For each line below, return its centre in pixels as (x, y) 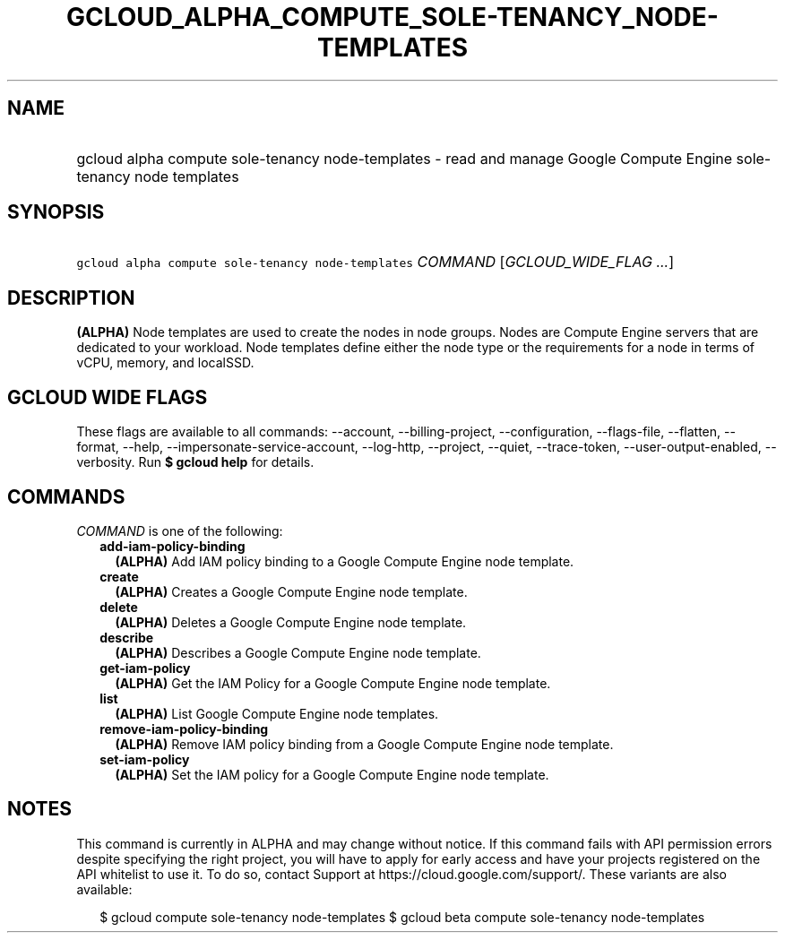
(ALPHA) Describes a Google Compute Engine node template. (298, 652)
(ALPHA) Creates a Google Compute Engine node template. (291, 591)
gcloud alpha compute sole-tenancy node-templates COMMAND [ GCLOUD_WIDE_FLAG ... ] (375, 262)
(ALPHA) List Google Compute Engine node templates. (277, 713)
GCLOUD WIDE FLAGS (108, 397)
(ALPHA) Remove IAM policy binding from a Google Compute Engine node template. (364, 744)
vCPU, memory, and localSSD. (165, 363)
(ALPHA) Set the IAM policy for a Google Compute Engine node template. (332, 774)
